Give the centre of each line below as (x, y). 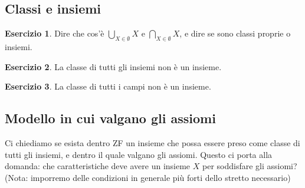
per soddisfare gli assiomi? (250, 166)
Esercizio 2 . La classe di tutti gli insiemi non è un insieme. (113, 66)
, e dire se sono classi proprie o (235, 33)
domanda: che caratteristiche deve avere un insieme (98, 166)
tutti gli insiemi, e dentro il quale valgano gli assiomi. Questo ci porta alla (139, 154)
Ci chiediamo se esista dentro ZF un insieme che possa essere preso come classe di (152, 142)
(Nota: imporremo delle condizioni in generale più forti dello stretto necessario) (148, 177)
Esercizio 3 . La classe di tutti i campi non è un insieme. (108, 86)
